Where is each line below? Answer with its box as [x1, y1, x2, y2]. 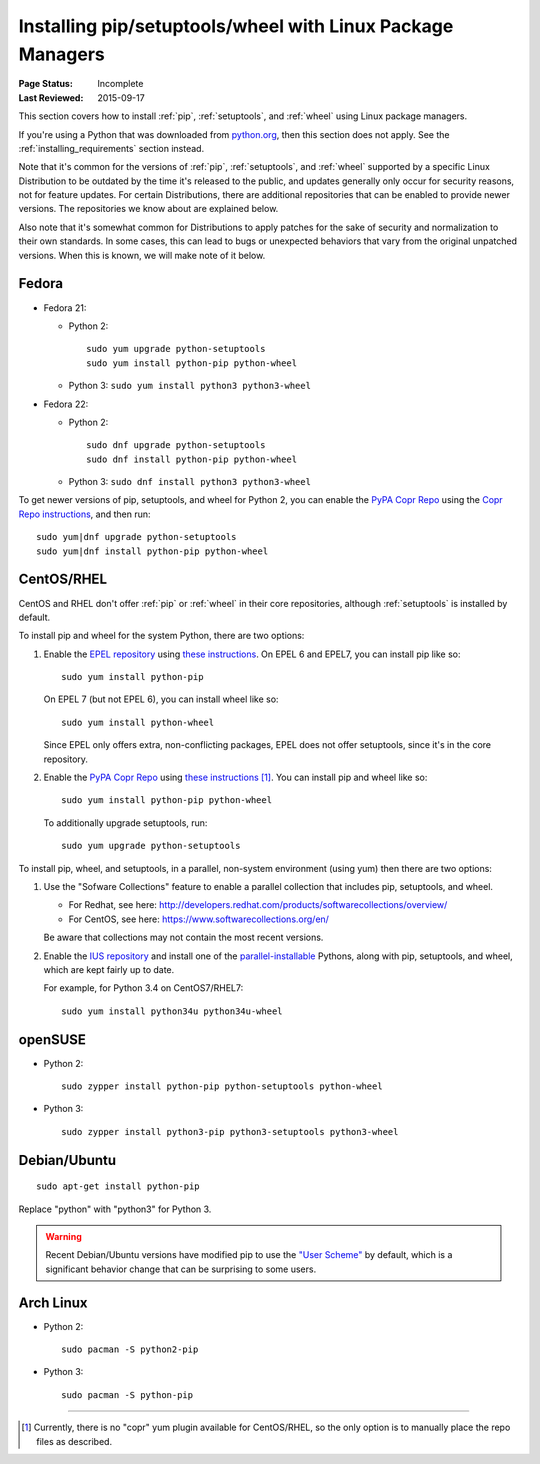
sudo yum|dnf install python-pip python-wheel [36, 545, 269, 557]
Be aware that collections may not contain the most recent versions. [43, 931, 324, 944]
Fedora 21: [43, 301, 87, 314]
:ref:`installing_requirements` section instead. [18, 142, 205, 154]
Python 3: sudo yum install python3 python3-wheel [68, 380, 312, 392]
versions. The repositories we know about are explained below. [18, 203, 279, 215]
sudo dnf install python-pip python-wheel [86, 453, 298, 465]
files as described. [36, 1435, 113, 1447]
